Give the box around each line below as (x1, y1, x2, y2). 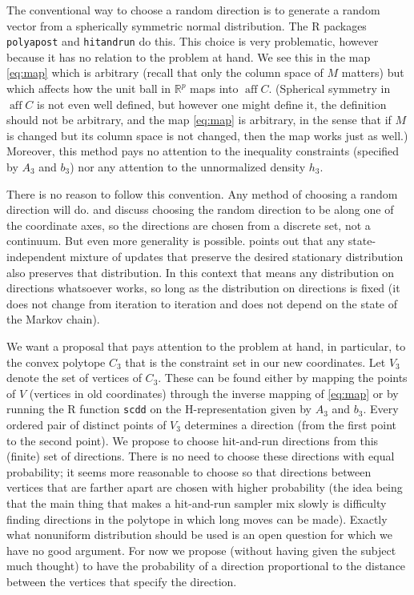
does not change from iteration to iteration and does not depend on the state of (6, 295, 398, 312)
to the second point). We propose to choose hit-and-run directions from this (6, 432, 379, 448)
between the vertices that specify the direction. (6, 573, 237, 589)
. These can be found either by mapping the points (158, 369, 408, 386)
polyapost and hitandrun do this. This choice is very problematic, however (6, 33, 379, 50)
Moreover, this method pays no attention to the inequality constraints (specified (6, 143, 400, 159)
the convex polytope (6, 353, 106, 370)
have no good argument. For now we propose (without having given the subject (6, 541, 396, 558)
